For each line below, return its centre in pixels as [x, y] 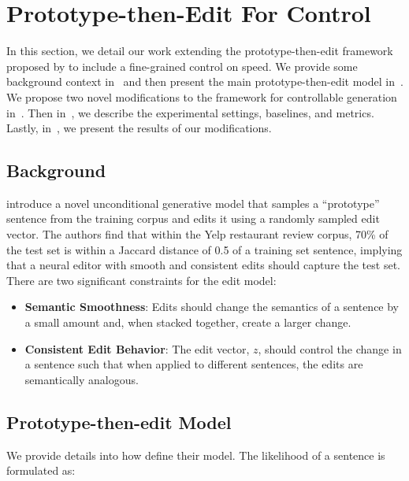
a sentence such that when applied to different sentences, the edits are [194, 364]
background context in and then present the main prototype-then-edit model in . [205, 81]
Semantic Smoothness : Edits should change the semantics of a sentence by [212, 307]
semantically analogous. [82, 379]
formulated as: [41, 470]
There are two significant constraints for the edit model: [141, 280]
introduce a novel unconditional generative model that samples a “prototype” [193, 203]
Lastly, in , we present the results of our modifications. [139, 128]
